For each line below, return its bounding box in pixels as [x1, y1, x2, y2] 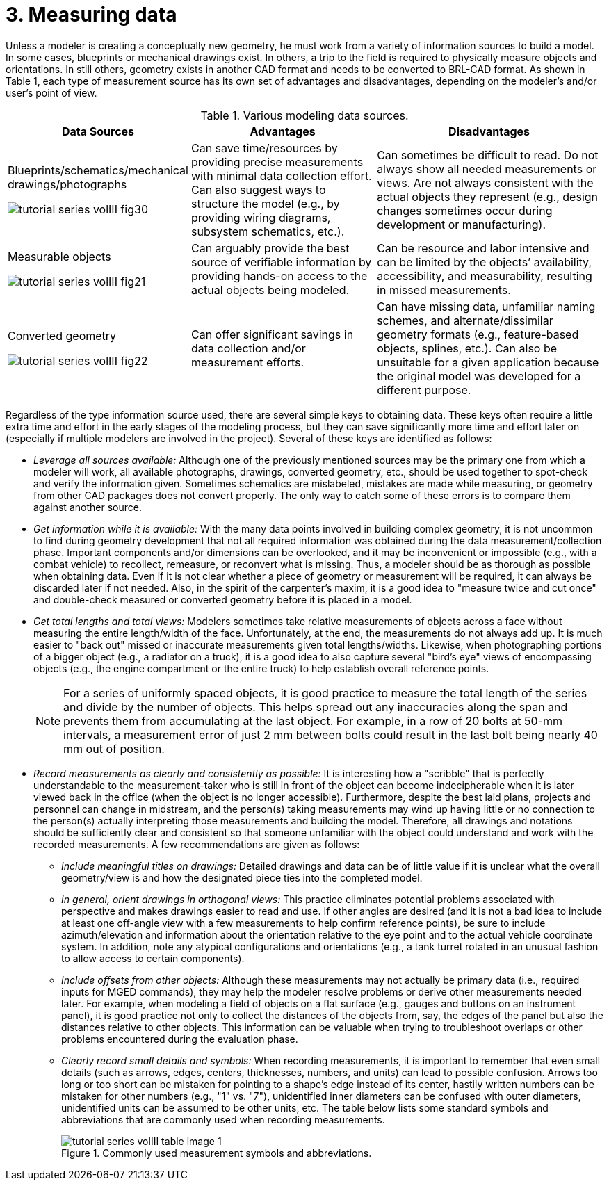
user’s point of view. [6, 86, 97, 99]
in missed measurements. [377, 282, 511, 297]
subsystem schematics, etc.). [190, 224, 345, 238]
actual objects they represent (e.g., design [377, 189, 599, 204]
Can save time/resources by [190, 140, 338, 155]
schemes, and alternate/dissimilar [377, 313, 553, 327]
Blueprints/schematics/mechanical [8, 163, 188, 177]
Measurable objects [8, 249, 111, 263]
